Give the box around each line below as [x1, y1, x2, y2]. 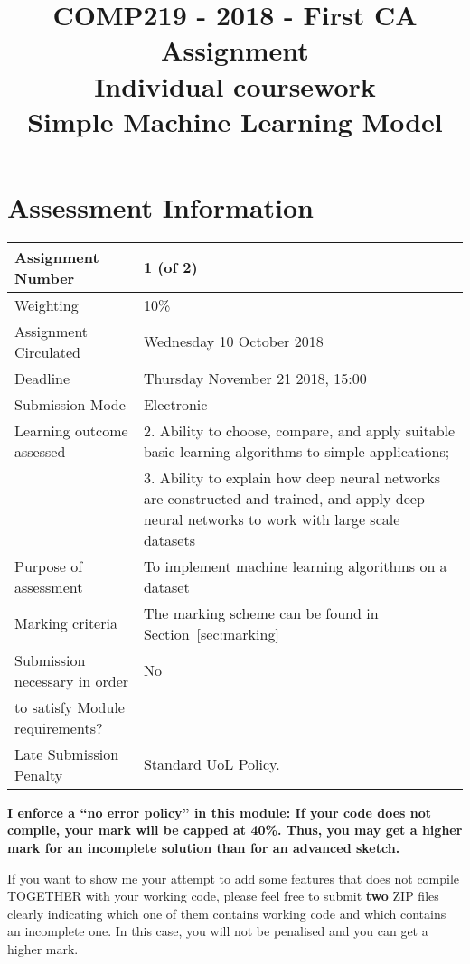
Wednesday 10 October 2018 [143, 331, 324, 352]
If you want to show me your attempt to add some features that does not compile [7, 868, 460, 887]
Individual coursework [94, 67, 376, 104]
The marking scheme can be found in [143, 602, 379, 623]
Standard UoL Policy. [143, 753, 280, 775]
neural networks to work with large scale [143, 508, 400, 529]
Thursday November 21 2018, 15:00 [143, 367, 367, 388]
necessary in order [14, 669, 129, 691]
